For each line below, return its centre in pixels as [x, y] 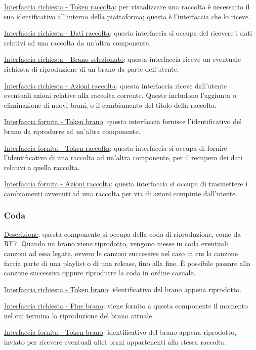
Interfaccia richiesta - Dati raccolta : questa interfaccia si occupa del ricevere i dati [128, 33]
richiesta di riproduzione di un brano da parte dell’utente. [91, 68]
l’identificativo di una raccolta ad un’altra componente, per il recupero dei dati [123, 157]
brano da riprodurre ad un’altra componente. [72, 131]
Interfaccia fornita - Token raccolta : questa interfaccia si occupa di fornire [116, 148]
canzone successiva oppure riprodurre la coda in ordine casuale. [100, 273]
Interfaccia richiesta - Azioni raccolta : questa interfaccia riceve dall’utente [116, 85]
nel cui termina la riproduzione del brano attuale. [79, 315]
